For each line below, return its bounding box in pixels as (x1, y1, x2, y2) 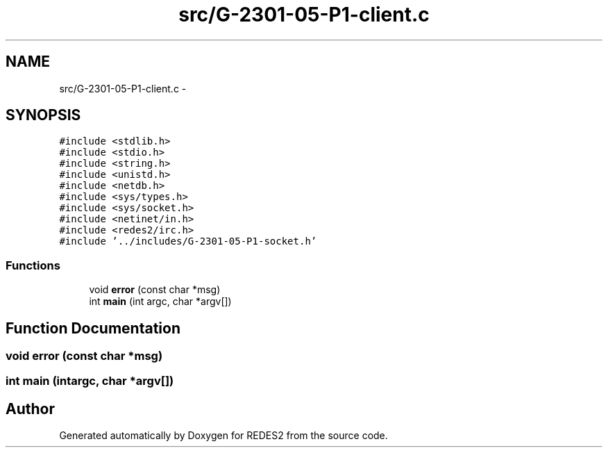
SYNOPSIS (6, 106, 81, 124)
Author (6, 400, 55, 418)
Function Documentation (6, 319, 180, 337)
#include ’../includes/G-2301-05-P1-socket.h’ (59, 236, 317, 247)
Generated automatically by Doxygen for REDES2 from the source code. (59, 429, 388, 442)
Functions (6, 258, 60, 272)
